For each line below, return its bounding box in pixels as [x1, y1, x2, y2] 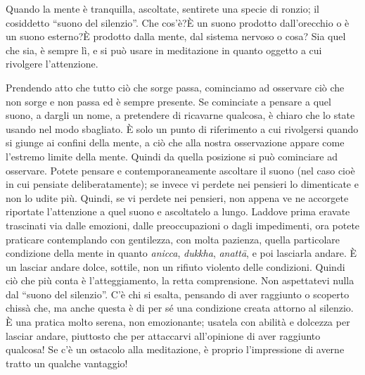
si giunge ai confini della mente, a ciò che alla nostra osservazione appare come [6, 135, 345, 150]
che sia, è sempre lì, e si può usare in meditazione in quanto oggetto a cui [6, 42, 322, 57]
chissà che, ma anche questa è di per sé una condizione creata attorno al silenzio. [6, 300, 354, 315]
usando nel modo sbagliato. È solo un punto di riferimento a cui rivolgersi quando [6, 121, 359, 136]
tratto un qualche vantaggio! [6, 355, 128, 370]
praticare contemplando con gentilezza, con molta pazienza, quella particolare [6, 231, 340, 246]
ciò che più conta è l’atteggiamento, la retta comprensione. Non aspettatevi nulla [6, 273, 354, 288]
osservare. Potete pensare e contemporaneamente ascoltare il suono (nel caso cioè [6, 163, 355, 177]
